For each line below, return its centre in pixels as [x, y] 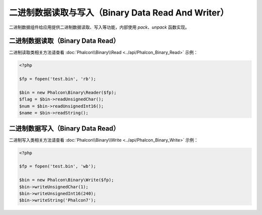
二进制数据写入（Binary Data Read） [64, 128]
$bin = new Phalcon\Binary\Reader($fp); [68, 92]
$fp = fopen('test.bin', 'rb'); [58, 79]
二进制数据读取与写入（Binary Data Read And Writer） [119, 13]
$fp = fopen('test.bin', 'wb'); [58, 166]
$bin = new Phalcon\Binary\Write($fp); [66, 180]
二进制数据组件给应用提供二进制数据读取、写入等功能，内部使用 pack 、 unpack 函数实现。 [99, 27]
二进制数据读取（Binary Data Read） [64, 41]
